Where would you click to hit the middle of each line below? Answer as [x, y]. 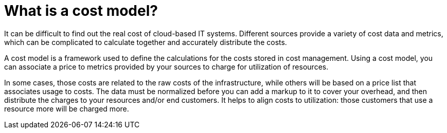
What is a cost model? [81, 11]
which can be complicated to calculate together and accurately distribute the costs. [146, 42]
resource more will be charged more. [67, 108]
